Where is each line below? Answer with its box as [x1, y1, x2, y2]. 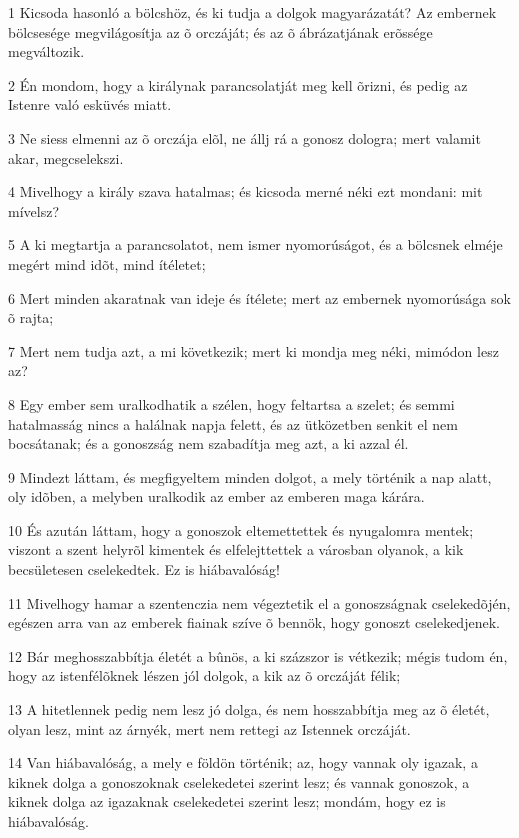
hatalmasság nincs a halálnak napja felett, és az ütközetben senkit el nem [8, 413, 458, 434]
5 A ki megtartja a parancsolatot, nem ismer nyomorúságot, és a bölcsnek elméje [8, 234, 503, 255]
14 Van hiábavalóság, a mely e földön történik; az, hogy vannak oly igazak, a [8, 752, 478, 773]
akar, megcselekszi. [8, 147, 124, 168]
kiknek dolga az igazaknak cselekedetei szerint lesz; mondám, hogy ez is [8, 791, 446, 812]
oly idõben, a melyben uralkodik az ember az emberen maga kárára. [8, 486, 425, 507]
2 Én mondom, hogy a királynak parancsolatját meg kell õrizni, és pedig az [8, 74, 468, 95]
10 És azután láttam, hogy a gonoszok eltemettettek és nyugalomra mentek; [8, 519, 474, 540]
